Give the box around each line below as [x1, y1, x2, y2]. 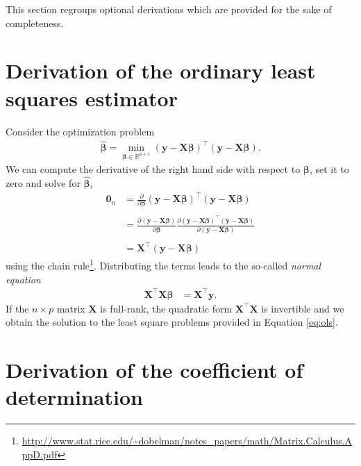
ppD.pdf [22, 447, 58, 461]
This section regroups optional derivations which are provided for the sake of [6, 2, 332, 16]
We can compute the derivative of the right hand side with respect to [6, 162, 301, 176]
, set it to [309, 162, 349, 176]
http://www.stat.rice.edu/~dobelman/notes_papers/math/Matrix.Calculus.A [22, 433, 353, 448]
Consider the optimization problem [6, 124, 155, 138]
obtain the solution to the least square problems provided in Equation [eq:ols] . [6, 315, 338, 329]
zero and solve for [6, 175, 81, 190]
